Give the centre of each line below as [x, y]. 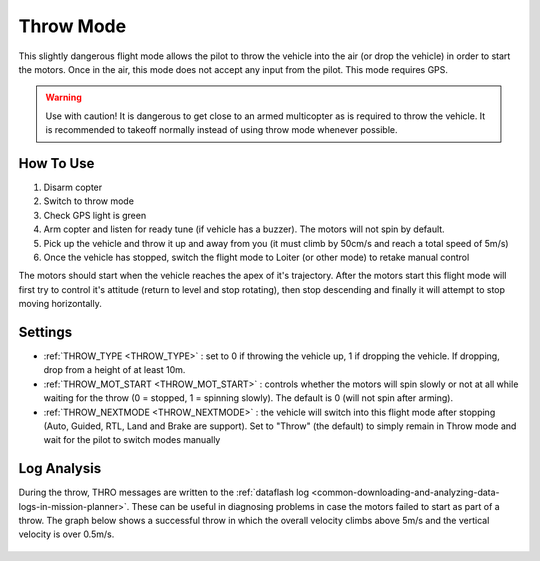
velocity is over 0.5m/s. [66, 534]
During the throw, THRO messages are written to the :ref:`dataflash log [164, 492]
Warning [63, 97]
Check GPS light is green [95, 215]
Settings [45, 331]
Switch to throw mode [89, 201]
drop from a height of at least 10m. [114, 370]
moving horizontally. [60, 304]
